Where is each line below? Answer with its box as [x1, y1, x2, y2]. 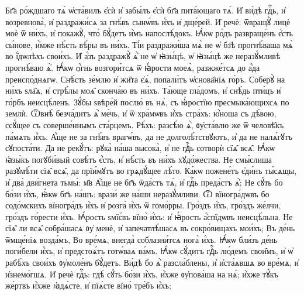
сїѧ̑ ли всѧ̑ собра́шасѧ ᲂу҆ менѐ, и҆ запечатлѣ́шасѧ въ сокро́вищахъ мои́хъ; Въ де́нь [5, 222, 295, 234]
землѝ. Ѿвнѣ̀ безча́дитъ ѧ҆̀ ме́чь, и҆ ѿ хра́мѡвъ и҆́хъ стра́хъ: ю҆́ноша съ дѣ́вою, [5, 107, 277, 119]
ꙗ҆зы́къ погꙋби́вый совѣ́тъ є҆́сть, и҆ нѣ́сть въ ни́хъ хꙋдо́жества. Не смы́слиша [5, 153, 272, 165]
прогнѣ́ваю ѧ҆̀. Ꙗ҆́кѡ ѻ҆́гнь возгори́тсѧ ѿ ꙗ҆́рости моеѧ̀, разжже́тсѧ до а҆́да [5, 61, 260, 73]
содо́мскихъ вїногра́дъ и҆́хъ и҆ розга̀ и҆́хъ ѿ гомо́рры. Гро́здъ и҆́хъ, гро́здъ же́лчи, [5, 199, 281, 211]
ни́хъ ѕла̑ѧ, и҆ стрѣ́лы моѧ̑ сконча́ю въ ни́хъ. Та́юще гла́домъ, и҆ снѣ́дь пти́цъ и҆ [5, 84, 281, 97]
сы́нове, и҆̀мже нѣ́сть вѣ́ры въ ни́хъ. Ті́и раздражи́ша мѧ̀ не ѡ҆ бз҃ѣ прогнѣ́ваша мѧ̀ [5, 38, 293, 50]
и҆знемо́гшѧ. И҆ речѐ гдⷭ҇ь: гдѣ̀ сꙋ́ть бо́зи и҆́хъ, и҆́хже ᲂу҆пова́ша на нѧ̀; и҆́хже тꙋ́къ [5, 267, 278, 280]
